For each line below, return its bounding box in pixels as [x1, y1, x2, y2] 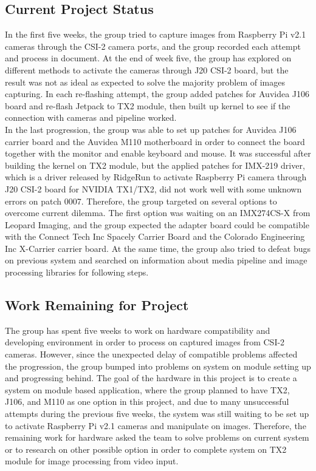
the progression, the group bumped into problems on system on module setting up [5, 359, 311, 372]
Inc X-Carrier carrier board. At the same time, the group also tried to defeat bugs [5, 242, 311, 254]
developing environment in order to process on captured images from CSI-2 [5, 336, 285, 348]
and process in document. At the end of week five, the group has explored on [5, 52, 292, 64]
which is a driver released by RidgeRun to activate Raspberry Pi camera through [5, 171, 307, 183]
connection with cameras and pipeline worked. [5, 111, 177, 124]
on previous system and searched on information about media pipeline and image [5, 254, 307, 266]
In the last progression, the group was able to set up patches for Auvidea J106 [5, 123, 297, 135]
